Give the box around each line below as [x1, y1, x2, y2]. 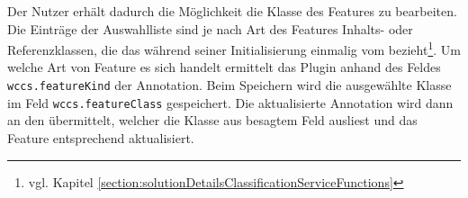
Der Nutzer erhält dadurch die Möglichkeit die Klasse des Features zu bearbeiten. [7, 2, 457, 20]
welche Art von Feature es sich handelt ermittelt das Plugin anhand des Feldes [7, 58, 441, 76]
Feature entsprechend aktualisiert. [7, 128, 194, 147]
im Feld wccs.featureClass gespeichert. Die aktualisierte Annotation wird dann [7, 93, 454, 112]
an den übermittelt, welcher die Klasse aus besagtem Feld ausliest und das [7, 111, 418, 130]
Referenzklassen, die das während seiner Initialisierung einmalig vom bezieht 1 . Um [7, 38, 461, 58]
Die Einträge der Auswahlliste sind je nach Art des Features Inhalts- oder [7, 19, 413, 38]
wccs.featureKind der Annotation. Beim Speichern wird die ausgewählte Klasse [7, 76, 452, 94]
